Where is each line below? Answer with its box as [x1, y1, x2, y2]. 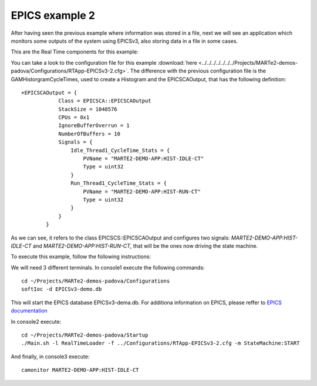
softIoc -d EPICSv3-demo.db [21, 286, 102, 292]
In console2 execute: [11, 318, 62, 325]
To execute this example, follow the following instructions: [11, 253, 151, 260]
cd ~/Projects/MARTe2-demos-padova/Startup [21, 332, 149, 338]
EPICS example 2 [11, 9, 95, 22]
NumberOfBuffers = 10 [58, 130, 120, 137]
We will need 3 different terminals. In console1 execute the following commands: [11, 264, 205, 271]
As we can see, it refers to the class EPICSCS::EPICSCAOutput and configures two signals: [11, 234, 230, 241]
